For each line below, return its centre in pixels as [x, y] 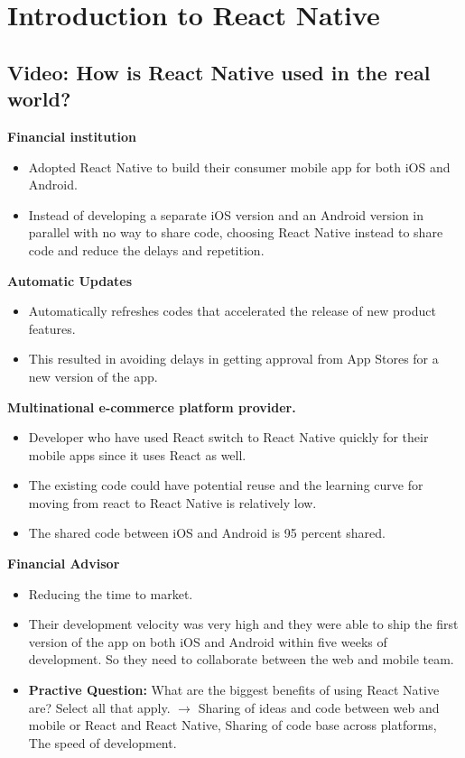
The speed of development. [102, 742]
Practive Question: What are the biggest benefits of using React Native [234, 690]
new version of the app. [93, 376]
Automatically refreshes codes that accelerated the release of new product [232, 311]
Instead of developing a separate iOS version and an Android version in [226, 214]
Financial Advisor [64, 564]
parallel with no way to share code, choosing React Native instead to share [236, 232]
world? [39, 99]
